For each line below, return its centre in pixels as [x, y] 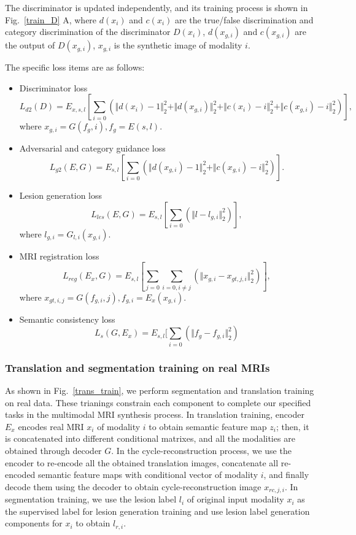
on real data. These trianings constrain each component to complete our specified [158, 402]
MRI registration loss [59, 256]
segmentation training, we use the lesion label [91, 499]
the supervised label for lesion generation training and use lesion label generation [157, 511]
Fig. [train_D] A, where [51, 19]
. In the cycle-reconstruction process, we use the [201, 450]
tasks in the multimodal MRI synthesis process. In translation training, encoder [155, 414]
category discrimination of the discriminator [88, 32]
